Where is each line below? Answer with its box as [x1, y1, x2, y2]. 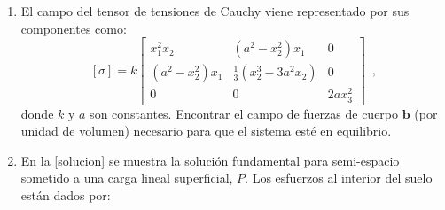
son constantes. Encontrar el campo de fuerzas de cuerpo [90, 104, 399, 122]
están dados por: [20, 185, 111, 204]
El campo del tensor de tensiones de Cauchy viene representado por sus [20, 2, 410, 19]
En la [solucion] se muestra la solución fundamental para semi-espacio [20, 151, 400, 169]
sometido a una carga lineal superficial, [20, 168, 233, 187]
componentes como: [20, 19, 127, 37]
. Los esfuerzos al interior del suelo [245, 168, 433, 187]
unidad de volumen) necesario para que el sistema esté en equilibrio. [20, 121, 392, 140]
